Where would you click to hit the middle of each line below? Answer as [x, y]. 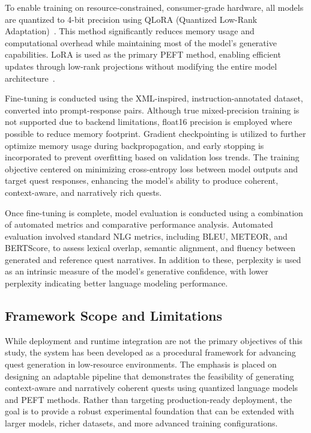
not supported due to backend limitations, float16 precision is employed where [149, 122]
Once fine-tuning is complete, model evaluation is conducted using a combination [154, 212]
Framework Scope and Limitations [113, 316]
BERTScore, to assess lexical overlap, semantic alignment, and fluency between [150, 248]
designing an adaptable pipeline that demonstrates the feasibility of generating [149, 376]
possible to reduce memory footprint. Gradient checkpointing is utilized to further [155, 133]
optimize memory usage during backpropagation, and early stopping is [134, 145]
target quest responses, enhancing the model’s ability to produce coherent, [142, 180]
